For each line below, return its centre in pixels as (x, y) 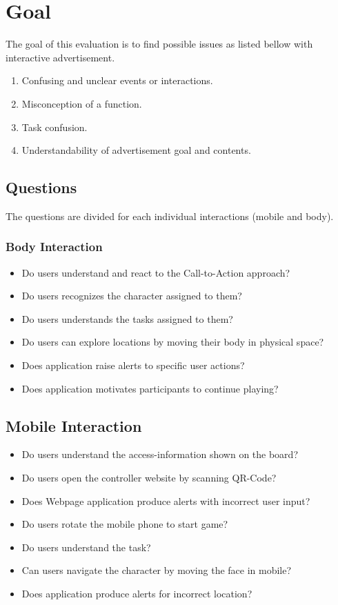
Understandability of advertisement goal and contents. (136, 150)
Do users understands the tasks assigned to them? (127, 318)
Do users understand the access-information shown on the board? (160, 454)
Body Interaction (54, 247)
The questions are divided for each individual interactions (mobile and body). (170, 216)
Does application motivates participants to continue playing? (150, 388)
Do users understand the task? (86, 547)
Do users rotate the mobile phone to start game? (125, 524)
